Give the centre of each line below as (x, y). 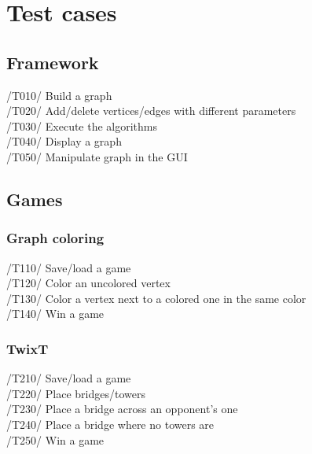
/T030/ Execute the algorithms (82, 125)
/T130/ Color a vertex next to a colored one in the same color (156, 298)
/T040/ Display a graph (64, 141)
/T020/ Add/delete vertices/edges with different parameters (151, 111)
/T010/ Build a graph (59, 95)
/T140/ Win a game (55, 314)
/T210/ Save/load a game (69, 378)
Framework (53, 62)
